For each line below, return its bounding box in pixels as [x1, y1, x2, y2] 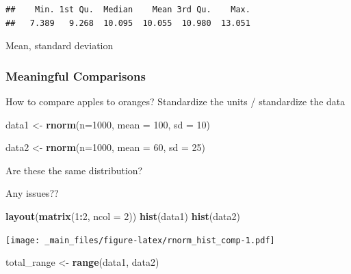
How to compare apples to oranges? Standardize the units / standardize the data [5, 94, 346, 108]
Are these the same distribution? [5, 163, 143, 177]
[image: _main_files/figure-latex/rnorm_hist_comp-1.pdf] [5, 235, 275, 245]
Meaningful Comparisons [5, 67, 146, 84]
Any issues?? [5, 186, 59, 200]
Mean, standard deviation [5, 38, 114, 53]
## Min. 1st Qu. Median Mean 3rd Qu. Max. [5, 5, 250, 14]
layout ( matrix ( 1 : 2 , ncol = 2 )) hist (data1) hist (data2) [5, 208, 240, 223]
